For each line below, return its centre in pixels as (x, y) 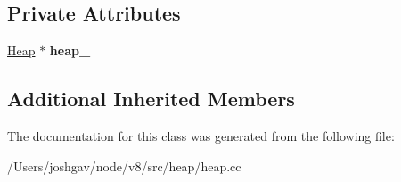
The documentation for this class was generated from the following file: (201, 136)
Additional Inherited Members (151, 99)
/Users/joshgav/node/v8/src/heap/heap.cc (124, 165)
